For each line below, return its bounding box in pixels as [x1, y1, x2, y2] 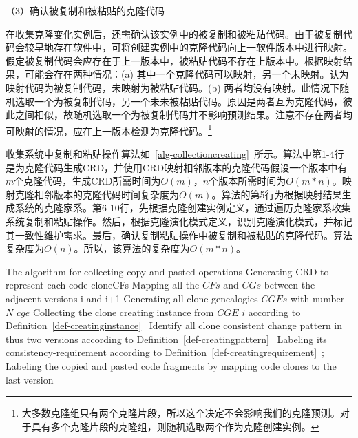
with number [291, 291, 345, 305]
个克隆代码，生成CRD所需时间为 [14, 174, 161, 188]
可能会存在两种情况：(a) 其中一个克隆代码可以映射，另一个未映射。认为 [24, 67, 349, 81]
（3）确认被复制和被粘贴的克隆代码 [6, 3, 165, 17]
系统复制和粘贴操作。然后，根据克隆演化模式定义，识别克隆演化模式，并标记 [6, 213, 352, 228]
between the [264, 278, 315, 292]
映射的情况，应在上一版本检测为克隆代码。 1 [14, 121, 212, 138]
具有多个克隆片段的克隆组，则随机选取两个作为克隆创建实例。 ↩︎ [31, 419, 319, 433]
